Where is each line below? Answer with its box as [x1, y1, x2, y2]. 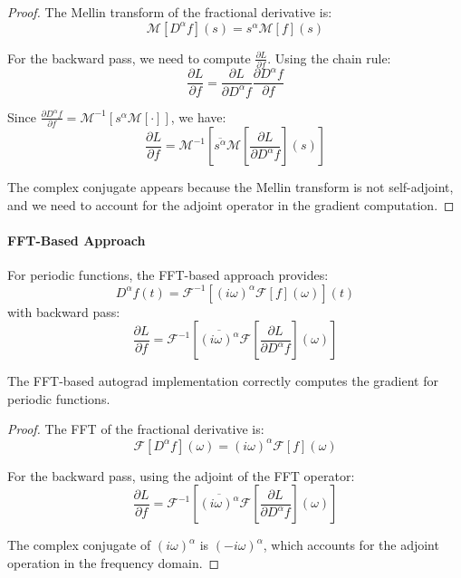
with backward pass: [7, 302, 120, 321]
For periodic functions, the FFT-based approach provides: [7, 265, 329, 284]
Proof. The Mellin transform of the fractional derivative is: [7, 3, 332, 21]
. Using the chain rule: [267, 48, 391, 67]
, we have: [170, 107, 226, 126]
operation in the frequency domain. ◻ [7, 553, 220, 572]
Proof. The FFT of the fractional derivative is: [7, 419, 264, 438]
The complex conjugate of [7, 535, 151, 554]
